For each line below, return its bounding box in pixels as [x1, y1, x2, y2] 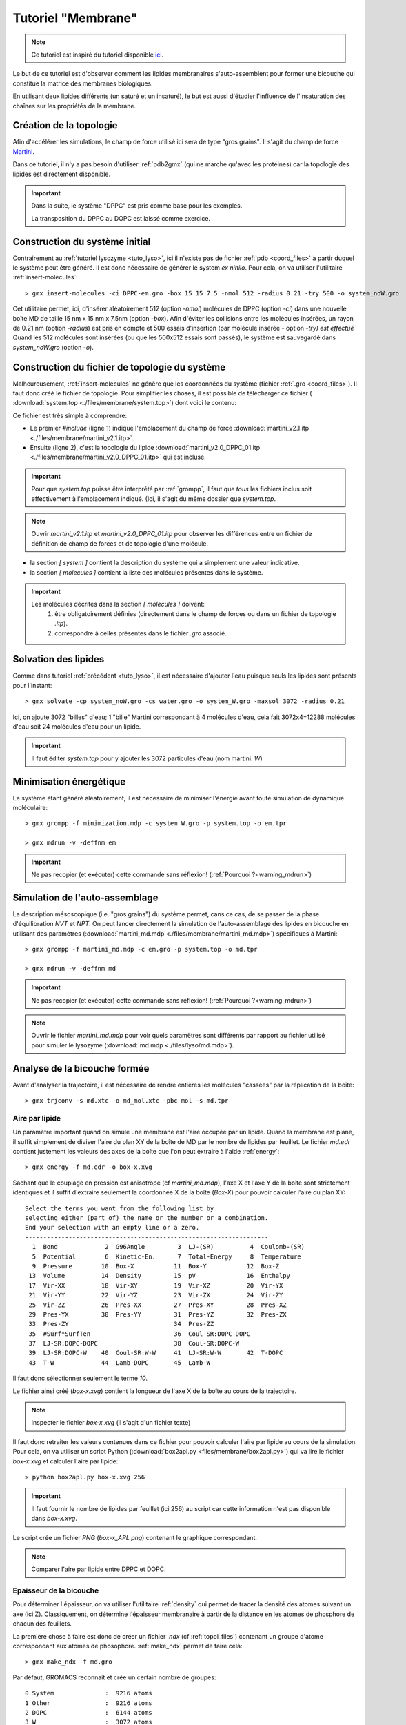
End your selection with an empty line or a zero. [25, 1223, 200, 1232]
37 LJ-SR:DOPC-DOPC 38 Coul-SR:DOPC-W [28, 1339, 240, 1348]
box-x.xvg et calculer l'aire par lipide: [12, 1457, 119, 1466]
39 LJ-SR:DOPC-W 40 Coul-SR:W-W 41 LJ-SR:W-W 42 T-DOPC [28, 1349, 283, 1357]
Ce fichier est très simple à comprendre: [12, 411, 128, 420]
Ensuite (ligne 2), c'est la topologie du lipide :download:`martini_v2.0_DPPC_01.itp [30, 444, 261, 452]
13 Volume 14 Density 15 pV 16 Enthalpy [28, 1272, 291, 1280]
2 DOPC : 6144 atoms [25, 1708, 153, 1716]
